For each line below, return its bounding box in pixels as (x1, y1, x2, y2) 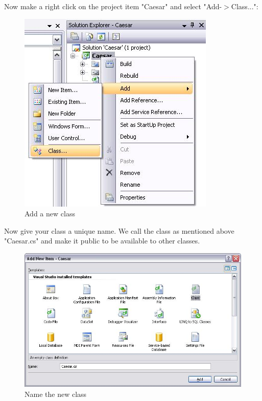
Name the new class (25, 388, 87, 399)
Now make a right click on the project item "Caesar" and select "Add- (4, 1, 222, 11)
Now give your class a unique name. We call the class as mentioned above (4, 225, 234, 236)
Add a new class (25, 208, 75, 219)
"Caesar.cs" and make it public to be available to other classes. (4, 235, 200, 246)
